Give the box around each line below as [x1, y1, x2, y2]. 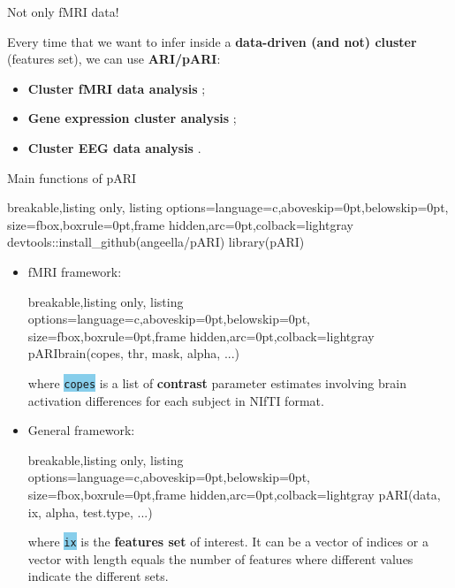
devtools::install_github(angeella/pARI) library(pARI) [7, 233, 305, 251]
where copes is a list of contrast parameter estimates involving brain [27, 373, 406, 392]
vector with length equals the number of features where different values [27, 549, 413, 568]
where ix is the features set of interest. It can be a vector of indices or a [27, 532, 428, 551]
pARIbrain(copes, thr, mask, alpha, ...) [27, 344, 240, 363]
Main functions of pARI [7, 168, 137, 187]
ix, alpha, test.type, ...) [27, 502, 153, 521]
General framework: [27, 421, 135, 439]
